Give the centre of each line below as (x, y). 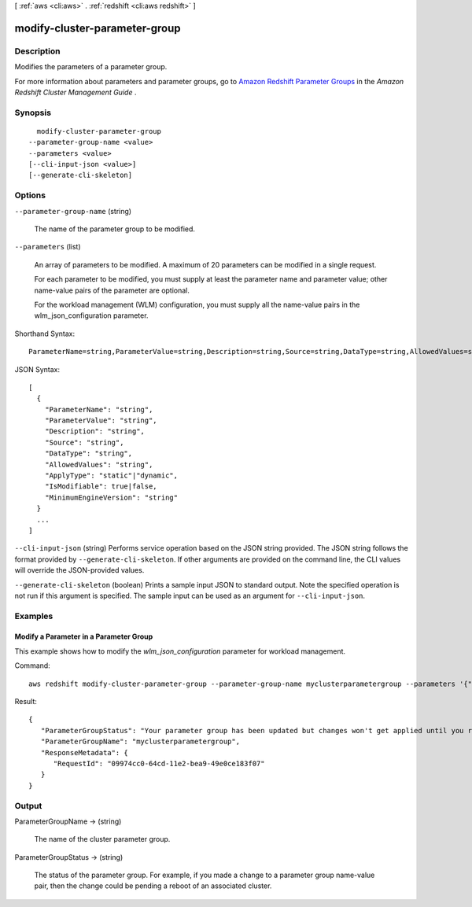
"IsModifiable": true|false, (101, 487)
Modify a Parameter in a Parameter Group (84, 636)
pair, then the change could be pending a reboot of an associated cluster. (153, 886)
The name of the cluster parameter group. (102, 839)
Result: (26, 702)
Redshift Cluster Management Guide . (76, 92)
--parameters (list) (48, 247)
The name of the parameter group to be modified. (115, 229)
